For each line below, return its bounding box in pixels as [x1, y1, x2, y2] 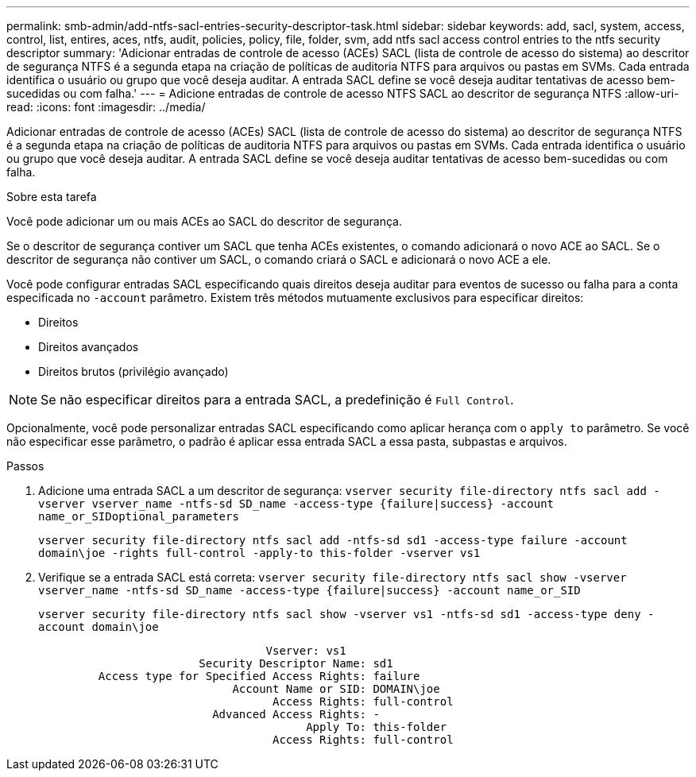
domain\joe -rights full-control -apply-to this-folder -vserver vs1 [38, 547, 481, 559]
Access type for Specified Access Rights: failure [98, 670, 420, 682]
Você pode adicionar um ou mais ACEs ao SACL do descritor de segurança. [6, 215, 402, 228]
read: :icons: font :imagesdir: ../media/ [6, 100, 206, 114]
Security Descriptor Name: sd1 [199, 657, 393, 670]
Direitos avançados [38, 340, 139, 354]
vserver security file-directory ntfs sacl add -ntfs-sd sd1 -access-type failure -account [38, 534, 628, 547]
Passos [6, 459, 44, 473]
